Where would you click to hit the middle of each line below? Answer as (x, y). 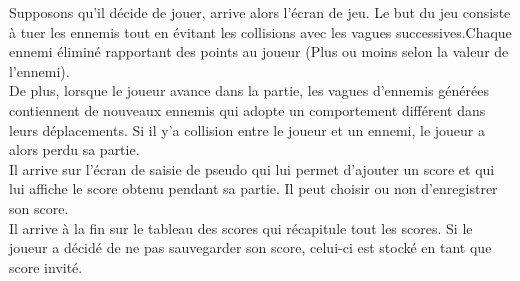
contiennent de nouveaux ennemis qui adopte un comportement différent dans (247, 109)
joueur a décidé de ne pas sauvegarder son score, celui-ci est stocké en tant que (250, 247)
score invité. (46, 266)
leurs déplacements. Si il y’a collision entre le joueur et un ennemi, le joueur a (247, 129)
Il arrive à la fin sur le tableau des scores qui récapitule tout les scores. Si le (241, 227)
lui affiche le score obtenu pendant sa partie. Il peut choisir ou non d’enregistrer (253, 188)
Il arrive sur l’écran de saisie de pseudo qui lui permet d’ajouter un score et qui (252, 168)
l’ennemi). (39, 70)
